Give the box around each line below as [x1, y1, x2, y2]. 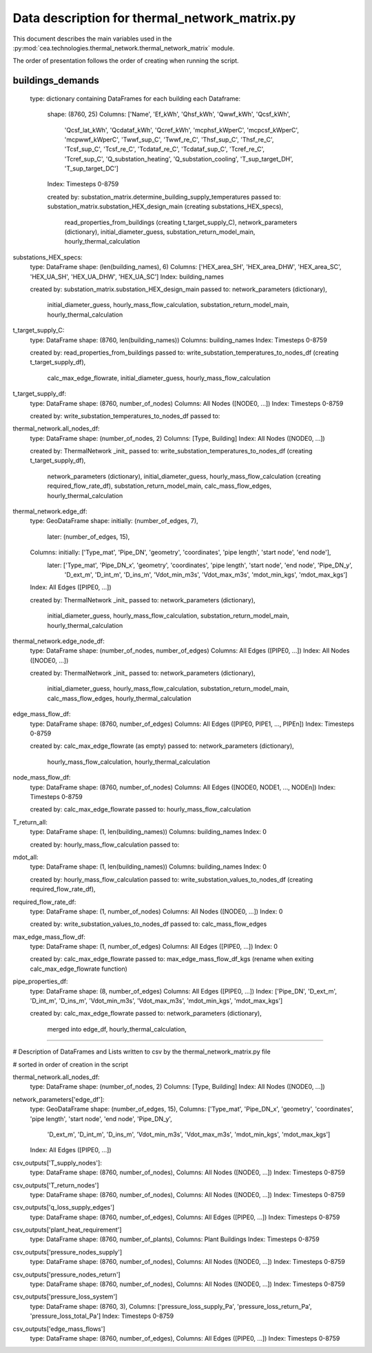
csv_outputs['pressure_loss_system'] [12, 1292, 118, 1301]
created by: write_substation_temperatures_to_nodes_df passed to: [30, 411, 220, 420]
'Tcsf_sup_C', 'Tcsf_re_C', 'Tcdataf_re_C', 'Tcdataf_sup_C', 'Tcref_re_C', [64, 145, 265, 153]
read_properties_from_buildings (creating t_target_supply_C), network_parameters [64, 218, 298, 226]
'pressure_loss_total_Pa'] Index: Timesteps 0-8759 [30, 1312, 174, 1321]
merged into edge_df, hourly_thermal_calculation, [47, 1025, 187, 1033]
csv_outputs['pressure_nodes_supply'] [12, 1247, 123, 1256]
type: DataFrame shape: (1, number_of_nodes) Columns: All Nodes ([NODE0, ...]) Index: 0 [30, 907, 283, 916]
